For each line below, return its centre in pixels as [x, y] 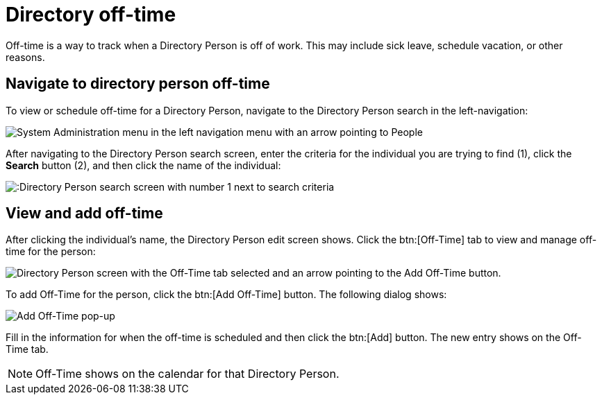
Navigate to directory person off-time [138, 84]
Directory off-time [91, 15]
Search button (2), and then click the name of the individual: [143, 165]
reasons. [25, 57]
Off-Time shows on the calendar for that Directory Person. [187, 374]
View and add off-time [84, 214]
